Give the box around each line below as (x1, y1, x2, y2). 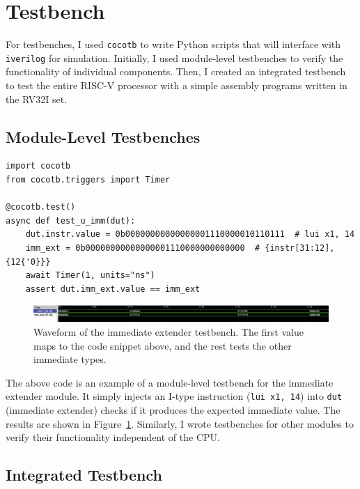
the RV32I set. (6, 91, 68, 106)
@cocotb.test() (6, 202, 76, 212)
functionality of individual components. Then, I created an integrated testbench (6, 64, 346, 79)
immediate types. (33, 352, 107, 366)
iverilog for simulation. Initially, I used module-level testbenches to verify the (6, 50, 343, 65)
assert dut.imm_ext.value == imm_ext (25, 284, 201, 294)
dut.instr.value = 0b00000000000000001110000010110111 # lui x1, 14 (25, 229, 355, 240)
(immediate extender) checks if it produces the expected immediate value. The (6, 403, 341, 417)
